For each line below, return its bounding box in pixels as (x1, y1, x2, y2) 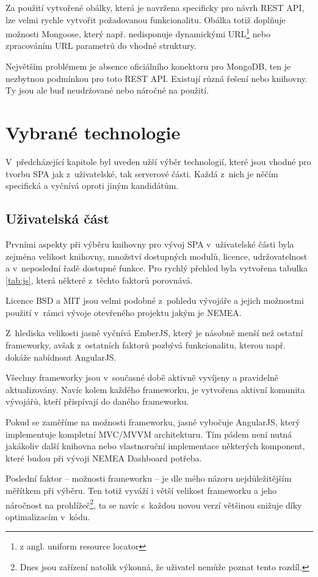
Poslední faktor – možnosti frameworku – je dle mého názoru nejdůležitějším (5, 472, 292, 485)
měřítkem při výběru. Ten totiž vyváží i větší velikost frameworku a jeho (5, 484, 277, 497)
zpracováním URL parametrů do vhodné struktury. (5, 39, 197, 52)
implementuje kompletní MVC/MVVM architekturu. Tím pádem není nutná (5, 427, 292, 440)
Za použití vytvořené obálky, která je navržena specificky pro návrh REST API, (5, 1, 305, 13)
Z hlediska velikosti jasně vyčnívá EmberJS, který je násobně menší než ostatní (5, 326, 303, 339)
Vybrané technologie (5, 120, 181, 144)
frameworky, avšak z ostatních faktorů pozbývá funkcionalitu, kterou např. (5, 339, 286, 351)
